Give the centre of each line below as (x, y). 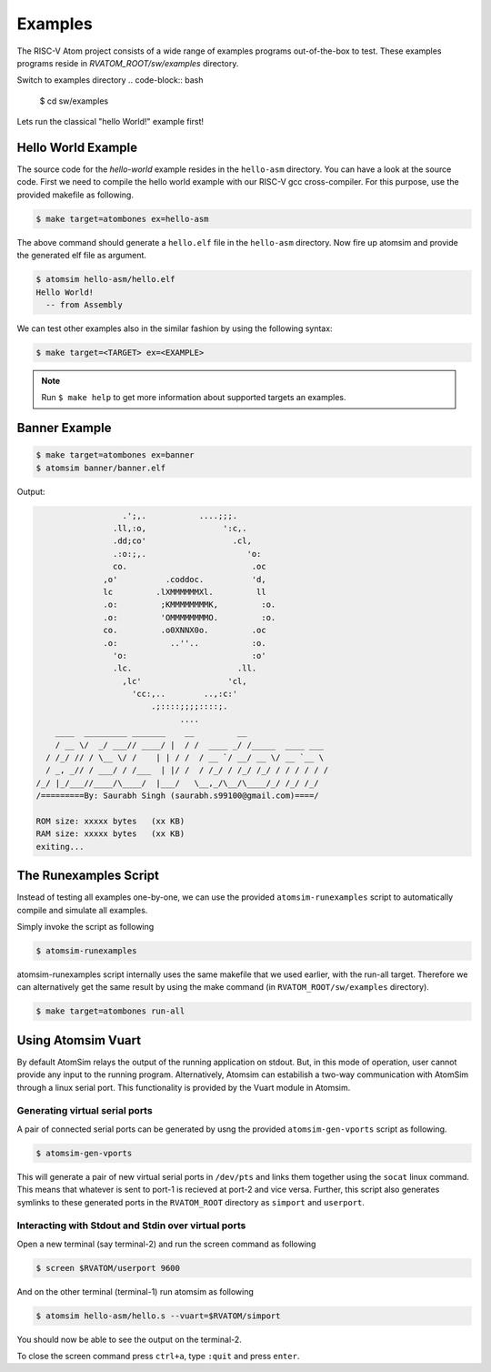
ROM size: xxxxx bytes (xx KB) (110, 821)
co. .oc (190, 567)
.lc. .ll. (185, 668)
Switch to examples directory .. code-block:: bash (110, 80)
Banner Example (64, 428)
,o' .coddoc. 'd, (185, 579)
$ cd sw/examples (74, 101)
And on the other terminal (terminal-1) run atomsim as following (135, 1291)
